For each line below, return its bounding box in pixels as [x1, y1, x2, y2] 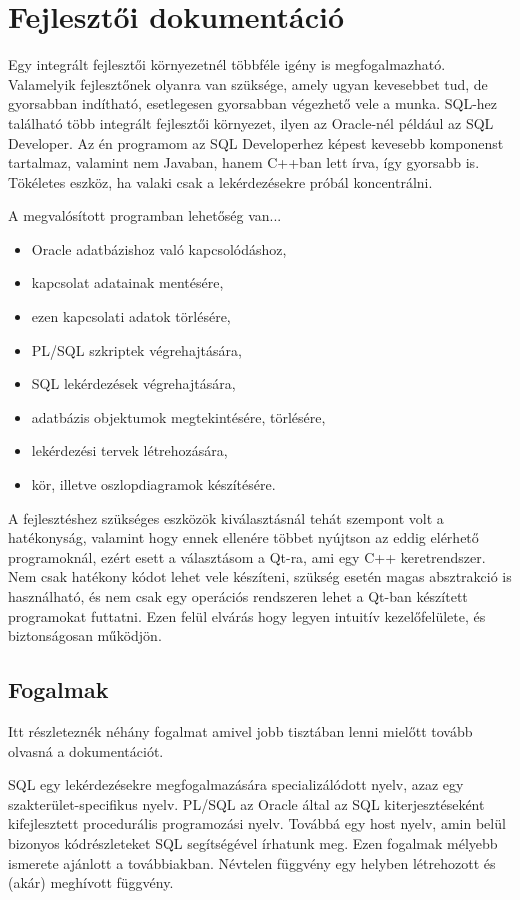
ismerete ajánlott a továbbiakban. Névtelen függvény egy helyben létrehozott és [8, 852, 496, 873]
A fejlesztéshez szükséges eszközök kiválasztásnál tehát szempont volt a [8, 507, 444, 528]
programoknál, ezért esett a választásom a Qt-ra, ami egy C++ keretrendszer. [8, 546, 486, 567]
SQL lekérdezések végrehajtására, [31, 373, 236, 394]
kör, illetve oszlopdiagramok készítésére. [31, 474, 276, 495]
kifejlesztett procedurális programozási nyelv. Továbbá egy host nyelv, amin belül [8, 813, 506, 834]
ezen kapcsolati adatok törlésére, [31, 306, 231, 327]
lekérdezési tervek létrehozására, [31, 440, 228, 461]
